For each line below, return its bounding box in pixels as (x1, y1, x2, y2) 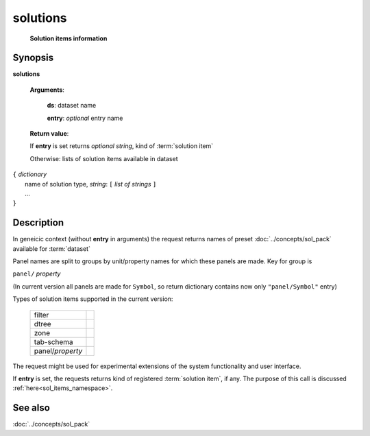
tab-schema (34, 337, 73, 346)
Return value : (29, 130, 69, 138)
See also (12, 402, 51, 414)
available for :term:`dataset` (12, 244, 90, 253)
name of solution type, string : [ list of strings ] (25, 180, 157, 188)
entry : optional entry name (47, 114, 123, 122)
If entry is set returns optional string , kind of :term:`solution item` (29, 142, 214, 150)
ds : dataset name (47, 101, 97, 110)
